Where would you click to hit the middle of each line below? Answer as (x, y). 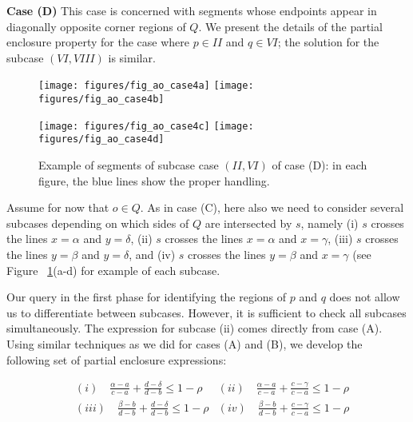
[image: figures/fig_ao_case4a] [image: (146, 86)
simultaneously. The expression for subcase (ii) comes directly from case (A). (195, 328)
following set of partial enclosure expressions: (117, 359)
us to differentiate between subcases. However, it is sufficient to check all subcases (206, 312)
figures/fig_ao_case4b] (101, 100)
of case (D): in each (320, 165)
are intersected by (248, 223)
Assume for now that (58, 207)
